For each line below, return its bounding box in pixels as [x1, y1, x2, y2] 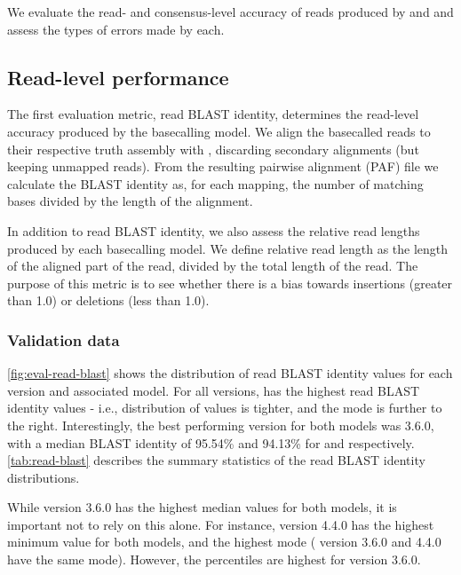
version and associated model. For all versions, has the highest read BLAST [7, 381, 420, 399]
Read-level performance [7, 63, 229, 91]
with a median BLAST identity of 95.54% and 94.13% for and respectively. [7, 433, 415, 452]
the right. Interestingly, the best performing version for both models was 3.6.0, [7, 415, 434, 434]
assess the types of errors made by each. [7, 20, 225, 38]
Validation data [7, 328, 120, 351]
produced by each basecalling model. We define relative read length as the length [7, 239, 449, 257]
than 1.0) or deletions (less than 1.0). [7, 291, 210, 310]
